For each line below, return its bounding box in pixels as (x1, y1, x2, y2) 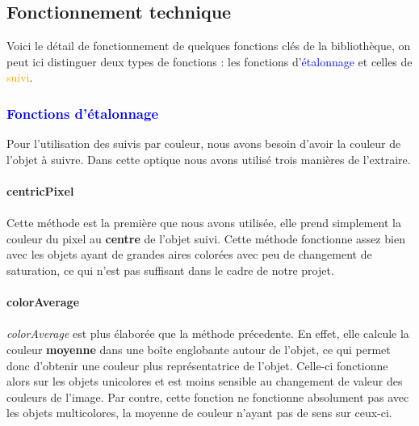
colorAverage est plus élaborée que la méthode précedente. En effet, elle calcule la (6, 325, 409, 342)
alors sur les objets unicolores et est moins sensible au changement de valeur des (6, 373, 403, 390)
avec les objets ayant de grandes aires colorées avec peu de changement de (6, 246, 372, 263)
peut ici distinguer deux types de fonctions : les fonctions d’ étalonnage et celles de (6, 53, 413, 70)
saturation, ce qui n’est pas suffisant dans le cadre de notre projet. (6, 261, 334, 278)
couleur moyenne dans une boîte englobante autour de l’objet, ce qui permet (6, 340, 391, 357)
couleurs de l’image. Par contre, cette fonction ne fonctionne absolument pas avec (6, 388, 409, 405)
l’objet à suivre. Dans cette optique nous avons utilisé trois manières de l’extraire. (6, 150, 411, 167)
